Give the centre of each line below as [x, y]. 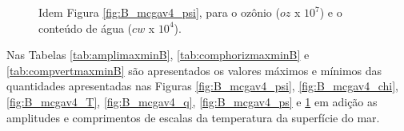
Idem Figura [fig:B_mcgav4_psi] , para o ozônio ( [159, 12]
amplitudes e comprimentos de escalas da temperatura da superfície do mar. [193, 117]
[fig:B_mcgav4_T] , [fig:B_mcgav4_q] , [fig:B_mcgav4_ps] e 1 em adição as [192, 101]
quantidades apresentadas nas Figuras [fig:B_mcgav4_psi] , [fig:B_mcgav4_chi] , [203, 86]
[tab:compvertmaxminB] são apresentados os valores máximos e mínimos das [194, 70]
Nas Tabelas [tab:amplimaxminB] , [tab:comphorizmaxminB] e [158, 55]
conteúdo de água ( [86, 28]
